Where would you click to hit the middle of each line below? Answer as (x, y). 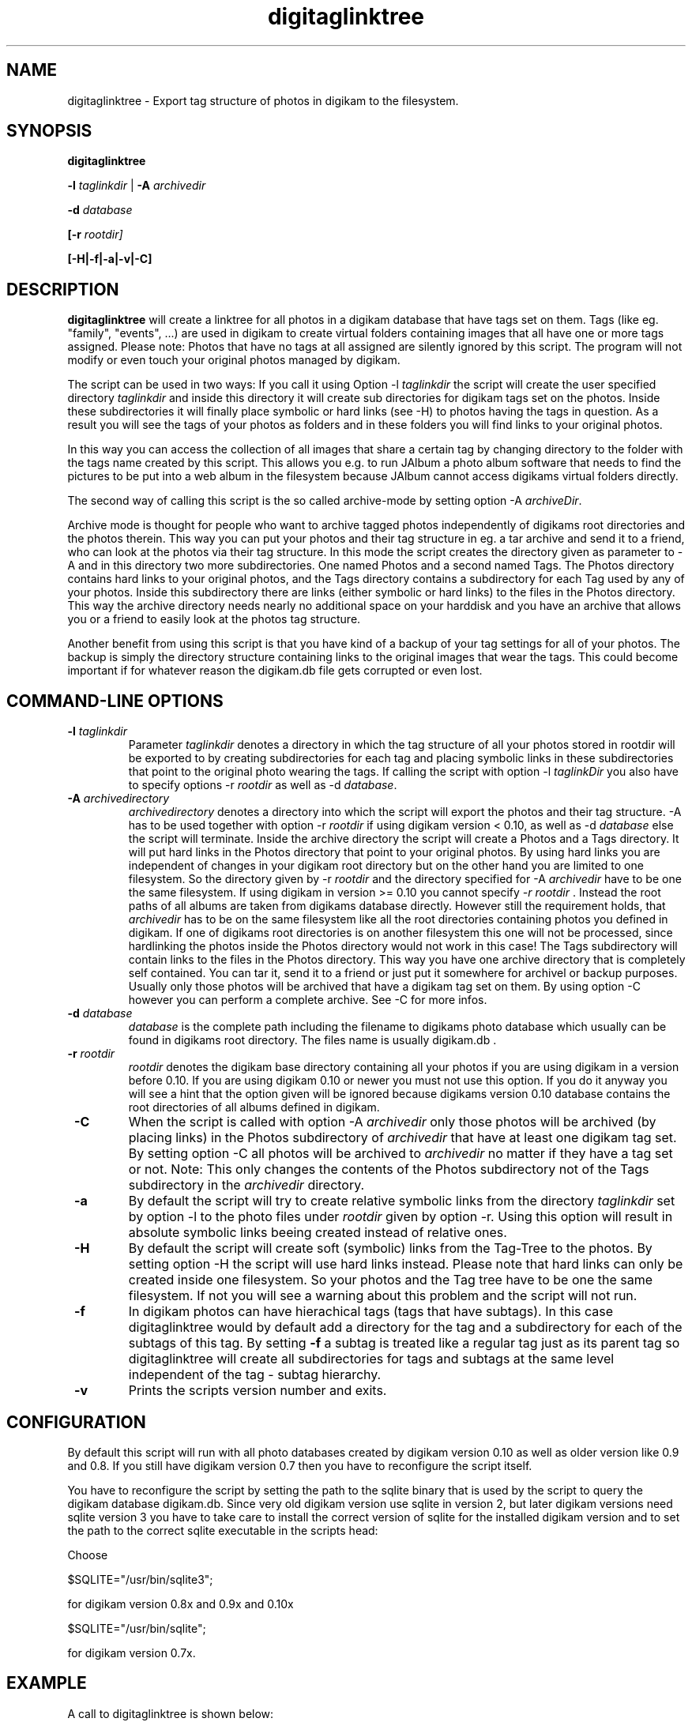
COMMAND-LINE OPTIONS (115, 701)
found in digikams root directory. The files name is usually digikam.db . (312, 1040)
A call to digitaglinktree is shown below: (171, 1713)
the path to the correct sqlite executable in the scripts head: (223, 1530)
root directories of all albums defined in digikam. (254, 1107)
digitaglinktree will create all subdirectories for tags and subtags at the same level (371, 1359)
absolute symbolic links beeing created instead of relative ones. (318, 1233)
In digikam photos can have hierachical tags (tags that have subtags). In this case (371, 1312)
